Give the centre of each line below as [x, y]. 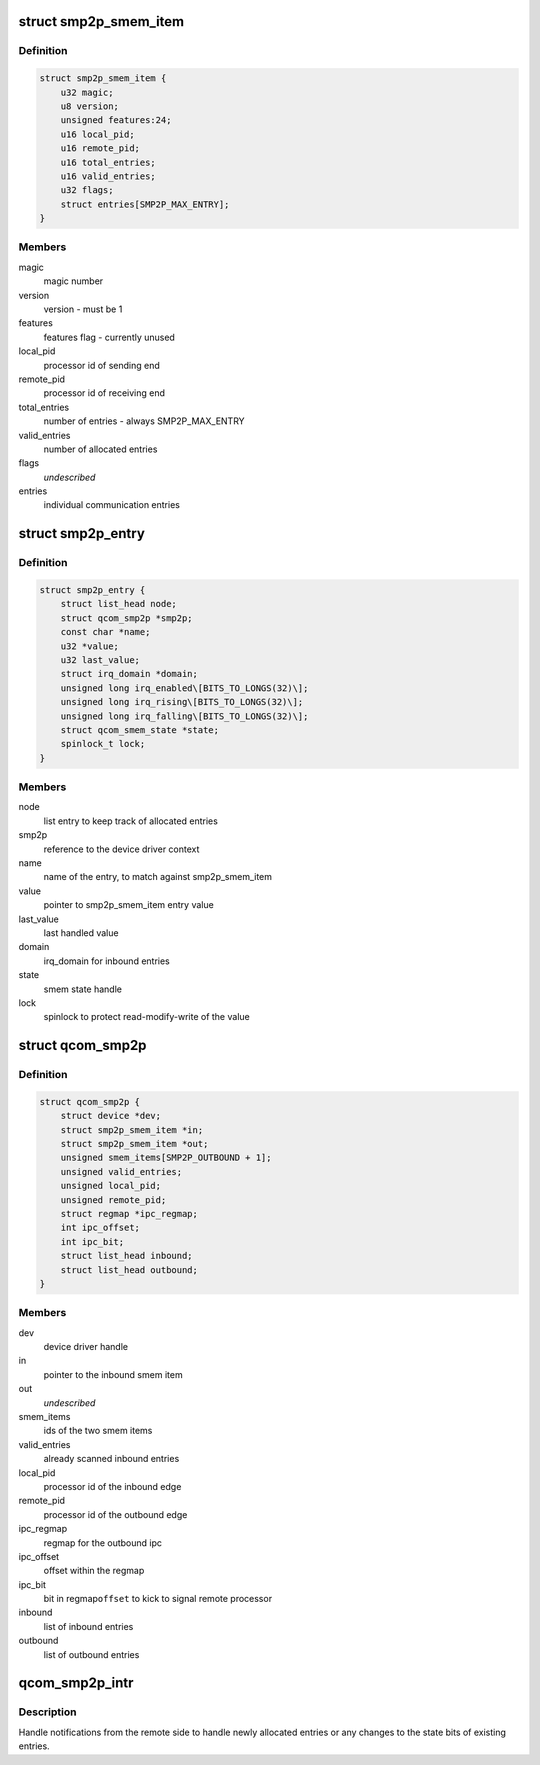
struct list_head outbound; [129, 1269]
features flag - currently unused [109, 337]
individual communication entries [111, 505]
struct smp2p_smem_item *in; [132, 1129]
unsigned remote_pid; [113, 1199]
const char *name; [105, 632]
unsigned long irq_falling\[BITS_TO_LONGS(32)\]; [184, 716]
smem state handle [82, 989]
